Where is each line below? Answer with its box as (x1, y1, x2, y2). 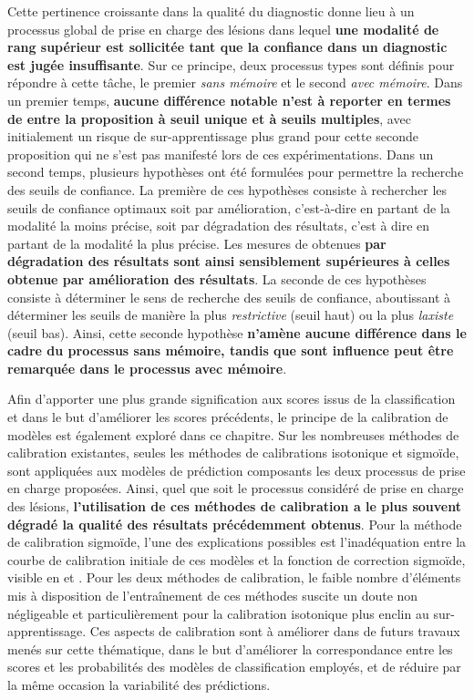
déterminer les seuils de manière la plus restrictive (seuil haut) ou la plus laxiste (7, 305, 454, 324)
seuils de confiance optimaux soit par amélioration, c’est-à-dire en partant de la (7, 198, 450, 217)
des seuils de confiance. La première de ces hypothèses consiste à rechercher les (7, 180, 448, 199)
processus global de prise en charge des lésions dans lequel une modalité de (7, 19, 439, 38)
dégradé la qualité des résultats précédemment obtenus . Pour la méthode (7, 514, 462, 533)
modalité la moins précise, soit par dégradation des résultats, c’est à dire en (7, 216, 430, 235)
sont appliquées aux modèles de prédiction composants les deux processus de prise (7, 460, 466, 479)
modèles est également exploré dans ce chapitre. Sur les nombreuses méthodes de (7, 425, 459, 444)
